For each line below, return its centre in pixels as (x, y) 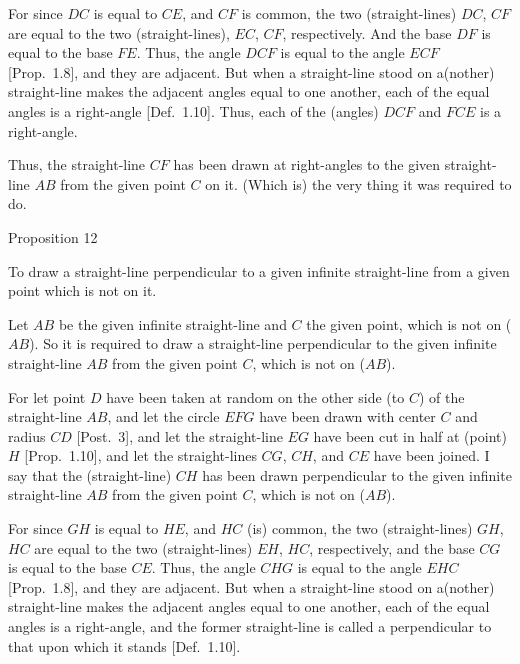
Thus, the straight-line (77, 164)
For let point (47, 396)
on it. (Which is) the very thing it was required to (358, 183)
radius (27, 435)
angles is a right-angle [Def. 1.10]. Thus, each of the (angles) (193, 110)
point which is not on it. (82, 290)
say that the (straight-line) (90, 474)
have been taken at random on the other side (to (255, 396)
